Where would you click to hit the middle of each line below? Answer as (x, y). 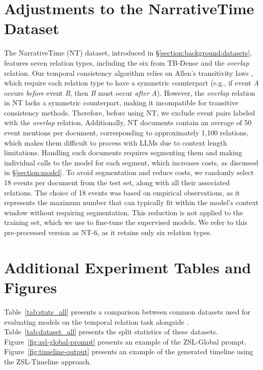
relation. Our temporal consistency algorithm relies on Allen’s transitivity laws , (129, 73)
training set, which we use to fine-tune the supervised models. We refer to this (126, 222)
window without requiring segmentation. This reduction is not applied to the (124, 212)
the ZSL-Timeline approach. (48, 361)
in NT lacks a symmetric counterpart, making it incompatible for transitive (121, 103)
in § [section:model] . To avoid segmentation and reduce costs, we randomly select (129, 172)
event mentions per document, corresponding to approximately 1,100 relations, (126, 133)
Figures (30, 287)
